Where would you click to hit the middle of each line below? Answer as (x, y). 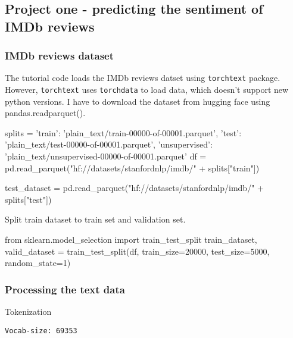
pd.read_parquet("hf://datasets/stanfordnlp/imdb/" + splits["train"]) (132, 168)
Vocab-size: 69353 (41, 331)
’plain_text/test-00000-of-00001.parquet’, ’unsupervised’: (109, 144)
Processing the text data (65, 289)
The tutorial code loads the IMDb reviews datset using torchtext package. (143, 78)
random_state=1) (38, 263)
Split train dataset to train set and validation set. (95, 219)
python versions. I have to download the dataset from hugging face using (138, 101)
